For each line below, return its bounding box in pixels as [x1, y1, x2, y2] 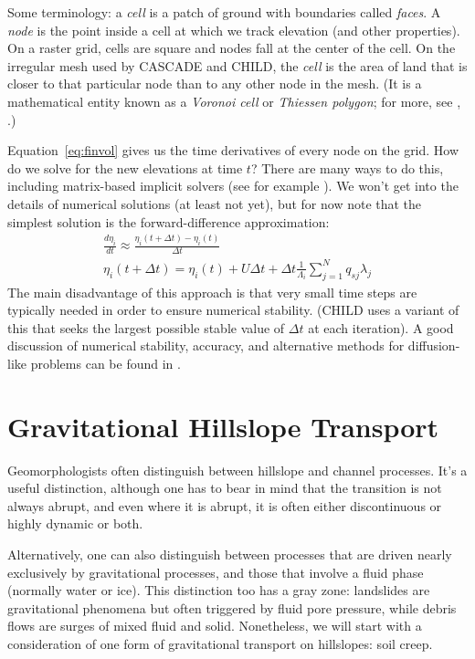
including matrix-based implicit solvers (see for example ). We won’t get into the [7, 176, 459, 195]
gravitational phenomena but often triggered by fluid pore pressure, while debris [7, 598, 457, 617]
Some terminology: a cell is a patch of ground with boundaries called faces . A [7, 3, 441, 21]
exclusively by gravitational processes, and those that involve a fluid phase [7, 562, 424, 581]
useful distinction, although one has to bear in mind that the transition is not [7, 478, 442, 497]
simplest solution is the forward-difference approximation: [7, 212, 330, 231]
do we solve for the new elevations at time [7, 158, 243, 177]
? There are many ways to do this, [250, 158, 444, 177]
